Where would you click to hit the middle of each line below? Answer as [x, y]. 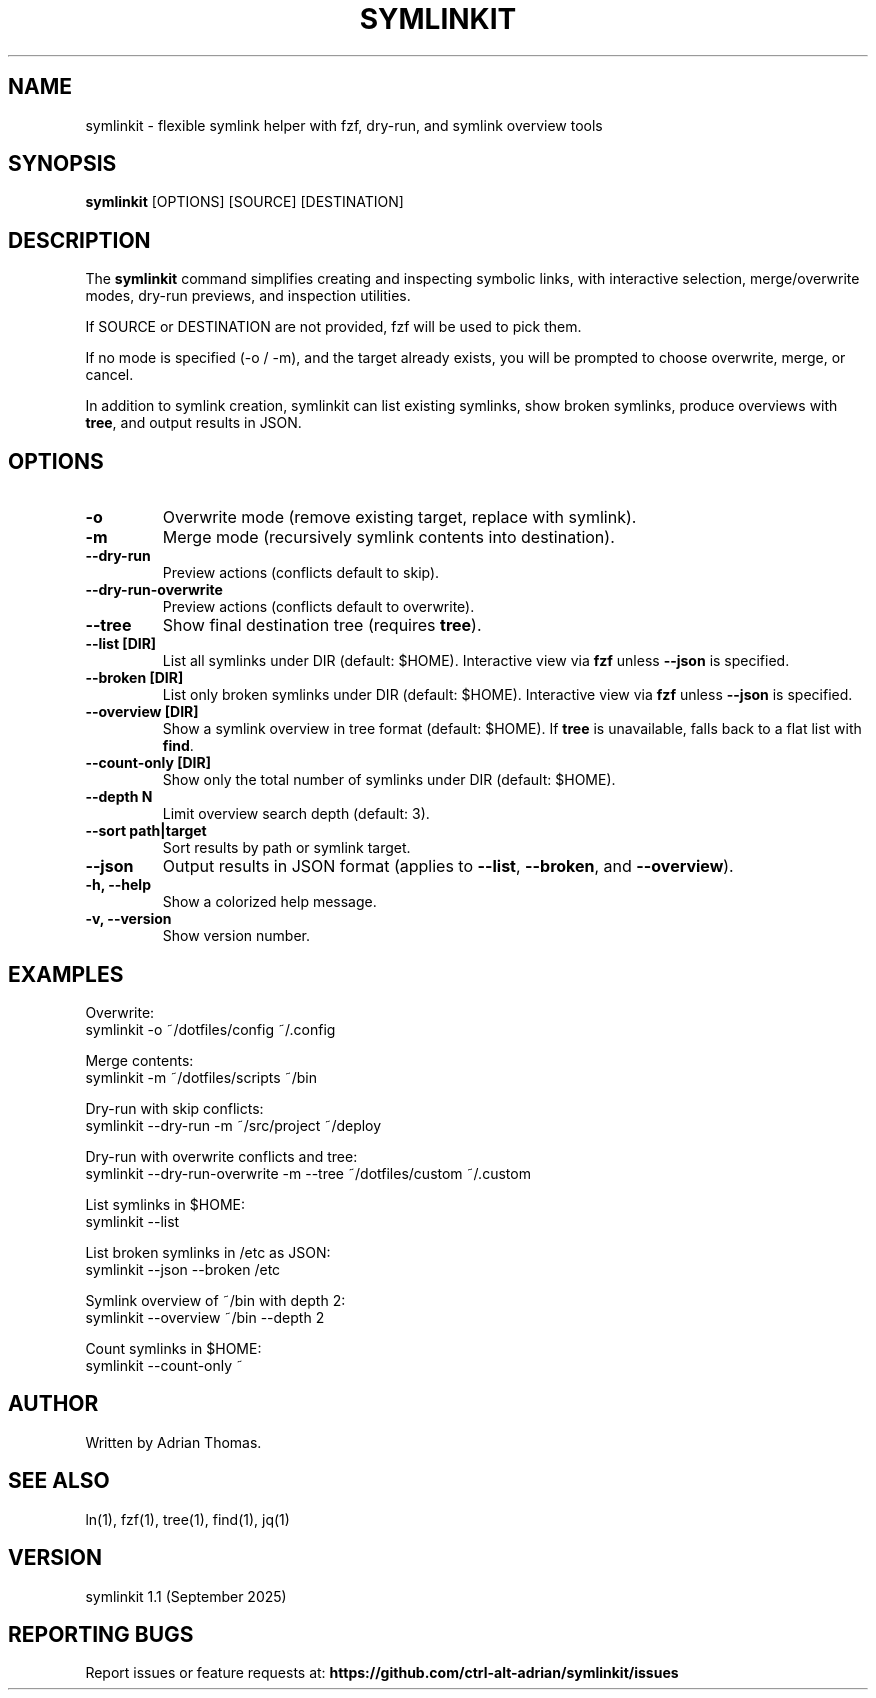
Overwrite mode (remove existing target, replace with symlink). [399, 517]
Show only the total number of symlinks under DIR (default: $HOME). [389, 780]
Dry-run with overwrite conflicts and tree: [221, 1156]
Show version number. [236, 936]
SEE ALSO [59, 1481]
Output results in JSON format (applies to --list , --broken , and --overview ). [448, 866]
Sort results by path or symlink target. [286, 848]
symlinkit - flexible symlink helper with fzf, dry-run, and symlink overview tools [344, 125]
